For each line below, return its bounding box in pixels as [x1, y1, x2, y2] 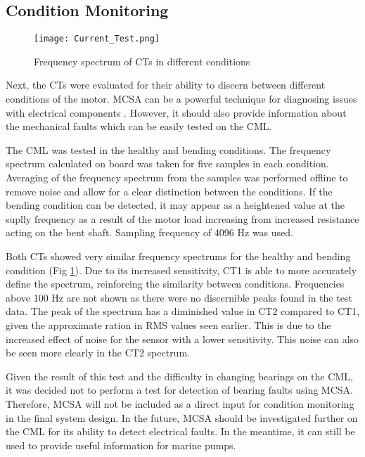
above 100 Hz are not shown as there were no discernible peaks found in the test [6, 290, 352, 304]
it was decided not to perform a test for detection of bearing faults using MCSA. [6, 382, 353, 397]
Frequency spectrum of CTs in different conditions [34, 53, 250, 68]
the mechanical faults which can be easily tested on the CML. [6, 119, 272, 134]
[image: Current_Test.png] [34, 34, 160, 44]
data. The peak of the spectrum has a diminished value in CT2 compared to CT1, [6, 304, 360, 318]
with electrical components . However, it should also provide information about [6, 105, 347, 120]
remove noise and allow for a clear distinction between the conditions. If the [6, 184, 333, 198]
